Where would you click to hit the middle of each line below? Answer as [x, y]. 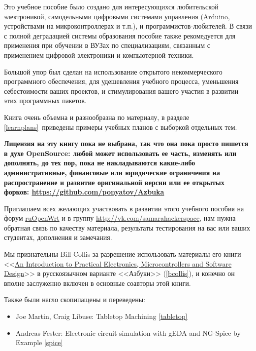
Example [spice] [39, 342]
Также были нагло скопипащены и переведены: [75, 299]
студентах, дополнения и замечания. [58, 237]
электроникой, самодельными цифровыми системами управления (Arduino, [117, 16]
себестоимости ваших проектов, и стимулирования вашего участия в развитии [121, 91]
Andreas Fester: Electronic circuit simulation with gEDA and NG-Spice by [128, 332]
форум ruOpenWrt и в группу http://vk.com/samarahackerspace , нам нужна [120, 218]
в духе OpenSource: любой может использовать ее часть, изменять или [120, 153]
